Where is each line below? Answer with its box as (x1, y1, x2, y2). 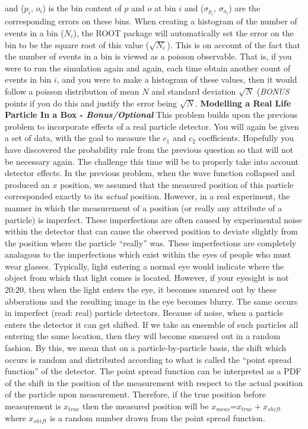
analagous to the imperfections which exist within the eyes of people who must (5, 248, 291, 261)
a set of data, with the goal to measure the (5, 131, 160, 144)
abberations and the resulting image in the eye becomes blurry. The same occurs (5, 295, 298, 307)
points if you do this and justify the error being (5, 96, 177, 109)
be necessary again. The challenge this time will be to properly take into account (5, 155, 299, 167)
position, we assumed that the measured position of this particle (60, 178, 294, 190)
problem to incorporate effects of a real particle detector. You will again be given (5, 120, 299, 132)
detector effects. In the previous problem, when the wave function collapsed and (5, 167, 295, 179)
